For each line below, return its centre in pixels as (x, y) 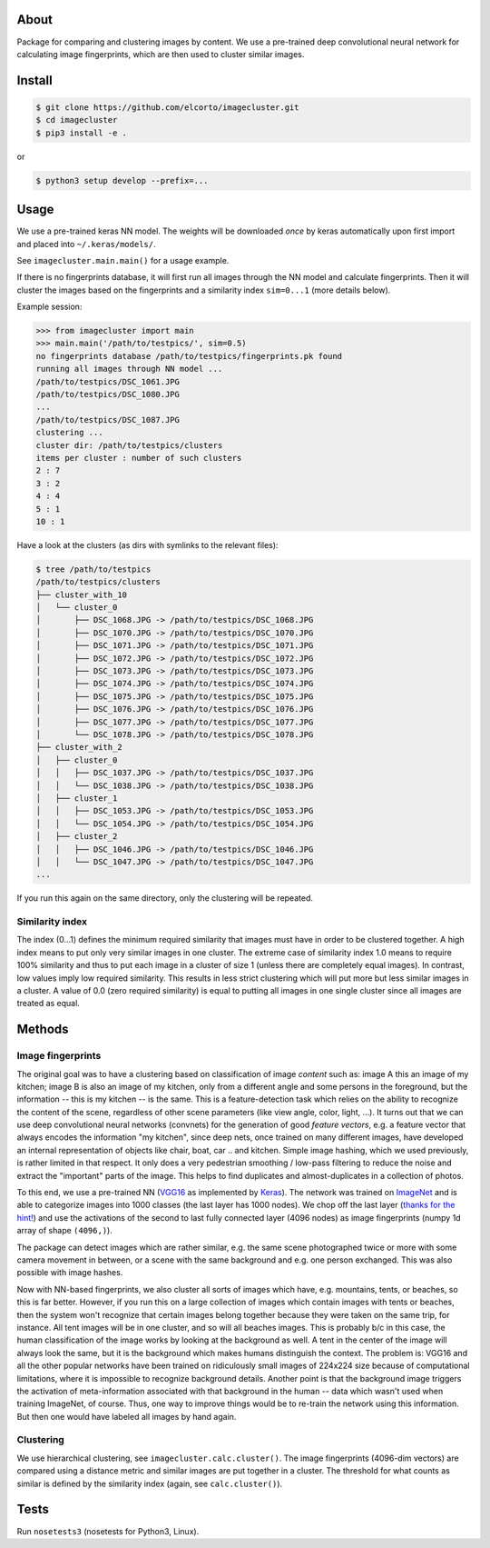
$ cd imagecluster (77, 120)
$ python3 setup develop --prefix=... (122, 180)
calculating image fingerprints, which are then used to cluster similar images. (161, 54)
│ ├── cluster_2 (77, 837)
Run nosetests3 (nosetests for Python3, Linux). (108, 1531)
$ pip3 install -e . (81, 133)
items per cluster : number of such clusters (139, 458)
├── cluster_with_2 (79, 747)
